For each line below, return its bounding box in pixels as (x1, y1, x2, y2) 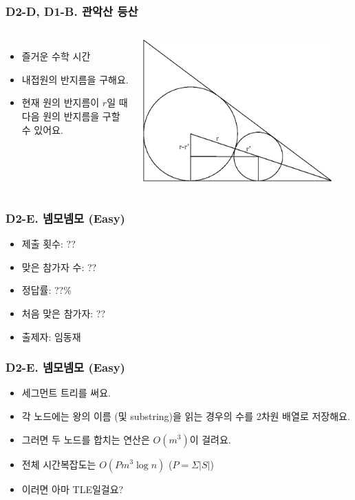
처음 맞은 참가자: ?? (21, 306, 106, 320)
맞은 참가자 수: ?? (21, 259, 97, 274)
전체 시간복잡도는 (21, 457, 96, 471)
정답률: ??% (21, 283, 72, 297)
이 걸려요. (189, 432, 231, 446)
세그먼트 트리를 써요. (21, 386, 111, 400)
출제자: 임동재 (21, 329, 81, 343)
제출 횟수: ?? (21, 237, 76, 251)
